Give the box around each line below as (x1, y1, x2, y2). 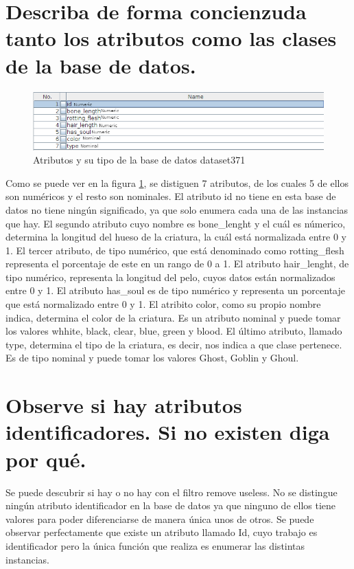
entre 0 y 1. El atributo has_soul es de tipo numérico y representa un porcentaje (5, 283, 346, 298)
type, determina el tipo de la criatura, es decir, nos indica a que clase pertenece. (5, 337, 342, 351)
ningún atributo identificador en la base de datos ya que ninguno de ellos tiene (5, 498, 336, 513)
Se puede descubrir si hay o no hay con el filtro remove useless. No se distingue (5, 484, 338, 499)
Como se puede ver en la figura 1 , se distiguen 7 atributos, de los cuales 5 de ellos (5, 175, 349, 190)
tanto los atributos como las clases (5, 24, 337, 52)
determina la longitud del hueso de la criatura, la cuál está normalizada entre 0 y (5, 230, 346, 244)
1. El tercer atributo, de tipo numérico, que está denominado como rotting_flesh (5, 243, 344, 257)
